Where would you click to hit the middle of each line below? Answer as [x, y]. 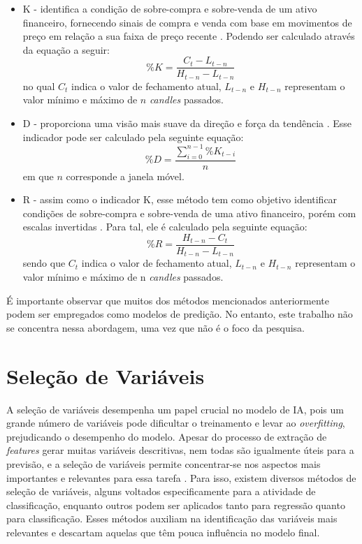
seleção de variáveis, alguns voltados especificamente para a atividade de [161, 491]
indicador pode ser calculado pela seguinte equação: [133, 137]
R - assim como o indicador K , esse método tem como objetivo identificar [180, 199]
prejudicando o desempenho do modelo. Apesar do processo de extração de [167, 436]
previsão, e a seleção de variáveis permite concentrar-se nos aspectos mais [164, 463]
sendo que [44, 263]
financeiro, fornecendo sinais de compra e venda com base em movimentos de [187, 22]
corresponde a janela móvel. [125, 176]
